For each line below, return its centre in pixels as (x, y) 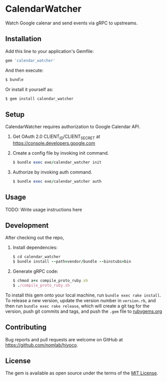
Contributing (26, 327)
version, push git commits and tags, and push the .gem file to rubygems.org (84, 311)
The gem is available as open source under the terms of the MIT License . (82, 373)
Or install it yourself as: (29, 89)
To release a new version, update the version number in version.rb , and (81, 300)
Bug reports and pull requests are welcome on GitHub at (64, 339)
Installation (23, 39)
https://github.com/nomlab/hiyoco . (42, 345)
